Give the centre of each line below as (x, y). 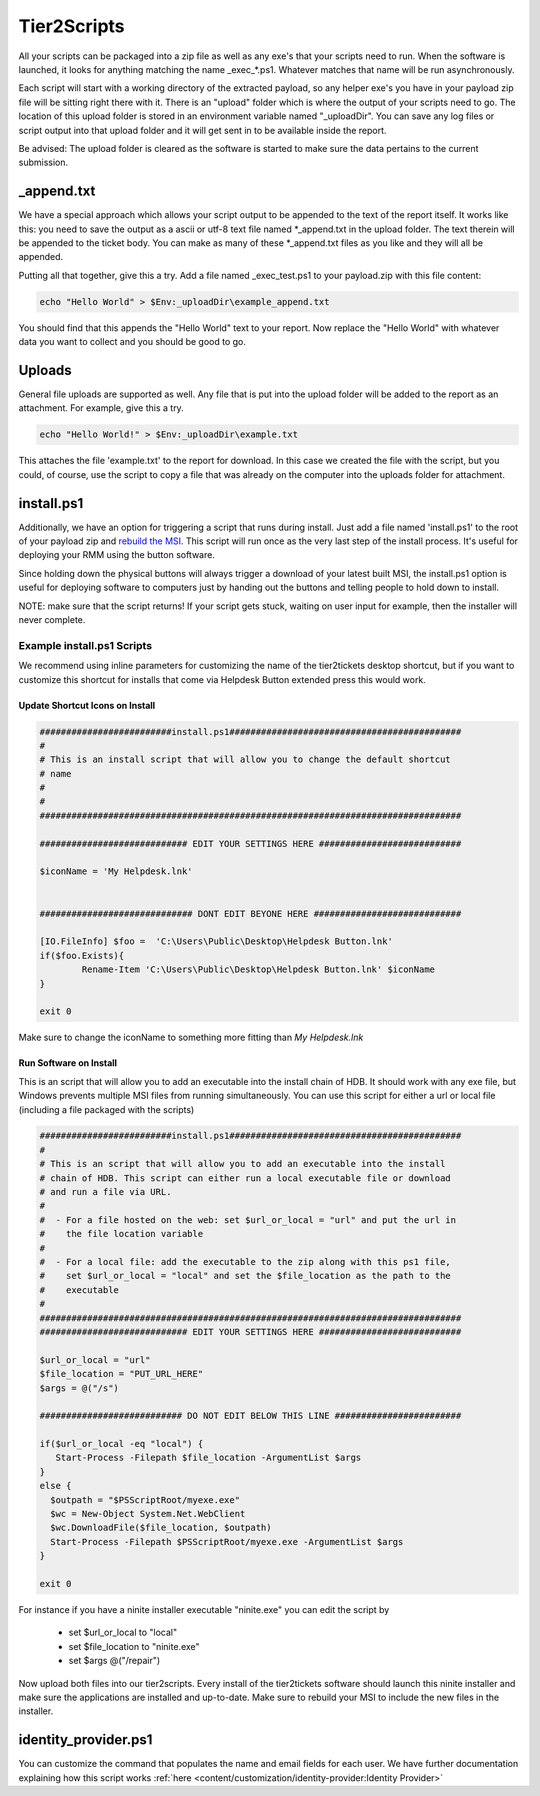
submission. (43, 162)
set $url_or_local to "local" (123, 1632)
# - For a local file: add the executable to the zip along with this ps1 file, (245, 1261)
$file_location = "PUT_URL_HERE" (121, 1374)
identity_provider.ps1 (85, 1740)
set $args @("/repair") (114, 1661)
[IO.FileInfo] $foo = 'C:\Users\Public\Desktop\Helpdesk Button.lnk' (216, 941)
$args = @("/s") (79, 1388)
